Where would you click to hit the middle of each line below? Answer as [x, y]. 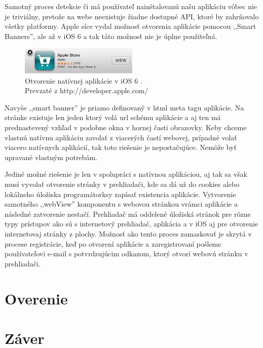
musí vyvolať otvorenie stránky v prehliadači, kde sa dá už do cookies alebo [122, 184]
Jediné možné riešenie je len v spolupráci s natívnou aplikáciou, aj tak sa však [126, 174]
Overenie [36, 298]
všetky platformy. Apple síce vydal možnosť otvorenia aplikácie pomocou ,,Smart [130, 26]
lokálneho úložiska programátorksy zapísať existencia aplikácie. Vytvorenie [120, 194]
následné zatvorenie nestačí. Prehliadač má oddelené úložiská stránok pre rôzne [128, 214]
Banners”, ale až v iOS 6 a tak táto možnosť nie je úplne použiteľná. [111, 36]
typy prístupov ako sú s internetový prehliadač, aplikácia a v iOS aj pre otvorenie [131, 224]
